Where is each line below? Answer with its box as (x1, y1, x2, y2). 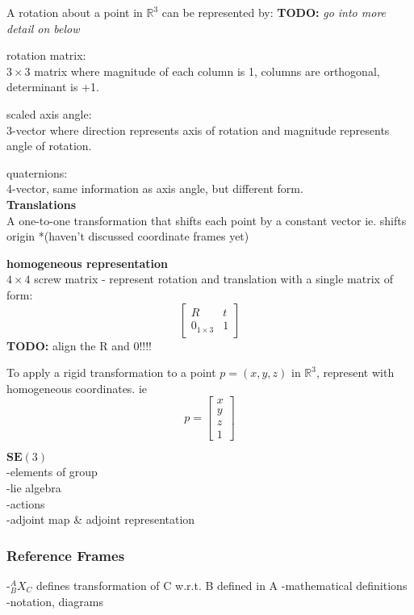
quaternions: (6, 164, 68, 181)
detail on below (6, 19, 80, 36)
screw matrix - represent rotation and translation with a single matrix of (34, 270, 393, 287)
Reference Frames (6, 545, 125, 565)
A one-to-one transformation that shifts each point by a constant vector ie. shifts (6, 211, 407, 228)
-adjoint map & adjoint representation (6, 511, 195, 528)
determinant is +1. (6, 78, 99, 95)
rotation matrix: (6, 47, 86, 64)
